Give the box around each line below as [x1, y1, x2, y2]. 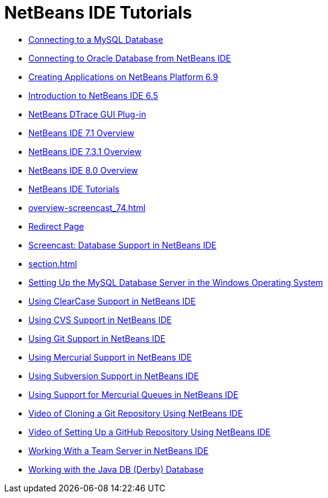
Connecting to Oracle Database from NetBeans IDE [28, 52, 232, 63]
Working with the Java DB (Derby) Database [28, 464, 204, 474]
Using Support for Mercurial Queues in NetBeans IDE [28, 389, 239, 400]
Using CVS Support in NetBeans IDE [28, 314, 172, 325]
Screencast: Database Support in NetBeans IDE [28, 239, 216, 250]
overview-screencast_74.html [28, 202, 146, 213]
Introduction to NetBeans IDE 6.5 [28, 90, 159, 101]
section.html [28, 258, 77, 269]
